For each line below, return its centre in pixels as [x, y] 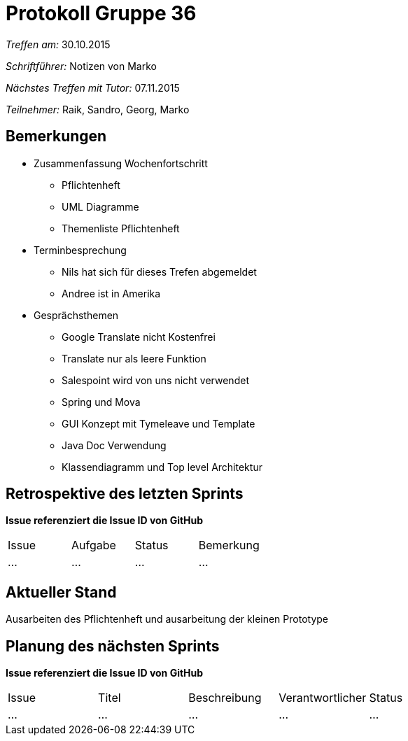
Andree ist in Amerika [111, 293]
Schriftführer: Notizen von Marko [81, 66]
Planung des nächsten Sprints [113, 646]
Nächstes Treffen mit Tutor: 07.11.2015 [93, 87]
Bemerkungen [56, 136]
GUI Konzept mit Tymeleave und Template [159, 423]
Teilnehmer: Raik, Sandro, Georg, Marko [98, 109]
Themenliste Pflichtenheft [121, 228]
